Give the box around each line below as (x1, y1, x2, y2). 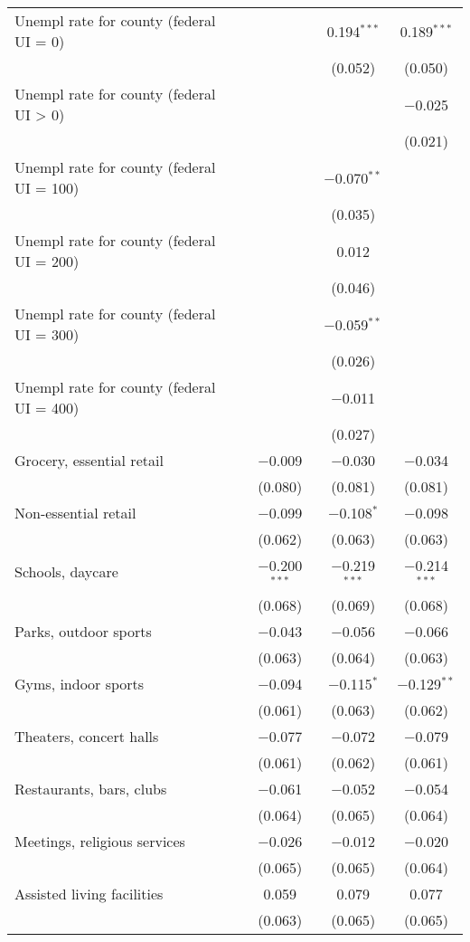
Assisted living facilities (14, 882, 164, 904)
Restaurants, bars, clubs (14, 777, 167, 799)
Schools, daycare (14, 561, 118, 583)
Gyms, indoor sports (14, 672, 145, 694)
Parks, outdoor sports (14, 620, 152, 642)
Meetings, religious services (14, 830, 185, 852)
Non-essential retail (14, 502, 136, 523)
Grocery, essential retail (14, 450, 164, 471)
